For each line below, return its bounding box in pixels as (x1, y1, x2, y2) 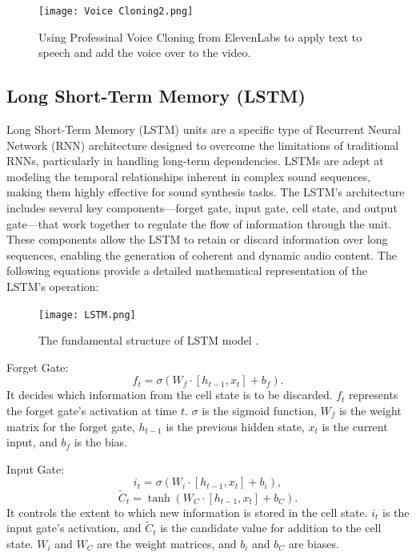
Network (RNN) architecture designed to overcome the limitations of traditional (6, 136, 399, 153)
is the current (322, 418, 388, 434)
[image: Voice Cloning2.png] (38, 6, 194, 17)
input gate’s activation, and (6, 519, 142, 536)
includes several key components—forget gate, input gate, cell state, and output (6, 200, 398, 216)
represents (349, 386, 398, 403)
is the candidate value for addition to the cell (160, 519, 382, 536)
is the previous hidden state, (166, 418, 305, 434)
